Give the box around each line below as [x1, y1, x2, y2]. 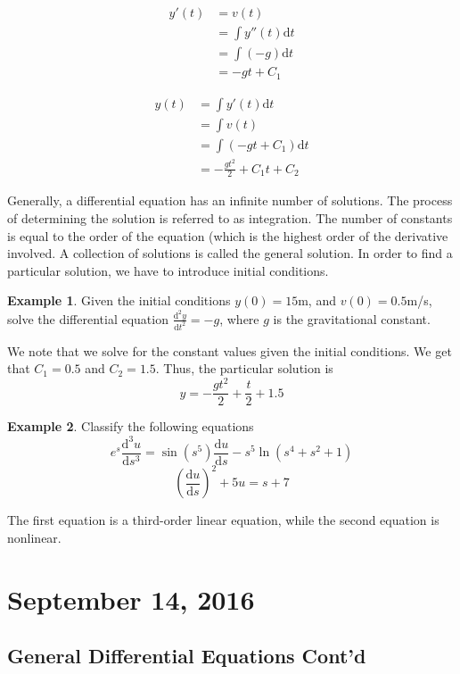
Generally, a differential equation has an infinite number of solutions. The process [7, 191, 453, 210]
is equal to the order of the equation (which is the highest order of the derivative [7, 226, 448, 245]
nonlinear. [7, 528, 62, 546]
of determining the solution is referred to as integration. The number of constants [7, 209, 453, 227]
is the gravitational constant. [273, 309, 431, 328]
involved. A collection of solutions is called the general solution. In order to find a [7, 244, 453, 262]
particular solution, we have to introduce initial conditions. [7, 261, 329, 279]
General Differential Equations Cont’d [7, 642, 366, 670]
